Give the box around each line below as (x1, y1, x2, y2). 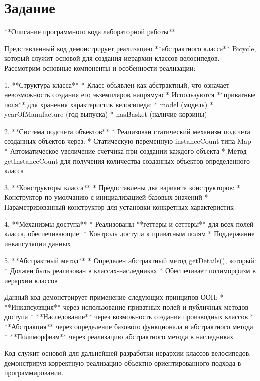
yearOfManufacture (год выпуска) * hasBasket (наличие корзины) (4, 109, 207, 119)
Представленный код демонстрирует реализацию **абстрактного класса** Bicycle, (4, 43, 256, 53)
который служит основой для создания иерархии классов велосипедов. (4, 53, 220, 63)
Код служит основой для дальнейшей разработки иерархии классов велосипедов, (4, 348, 251, 358)
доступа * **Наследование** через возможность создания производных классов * (4, 311, 254, 322)
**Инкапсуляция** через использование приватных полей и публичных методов (4, 301, 249, 312)
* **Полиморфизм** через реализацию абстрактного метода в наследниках (4, 331, 234, 341)
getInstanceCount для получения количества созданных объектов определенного (4, 155, 250, 166)
